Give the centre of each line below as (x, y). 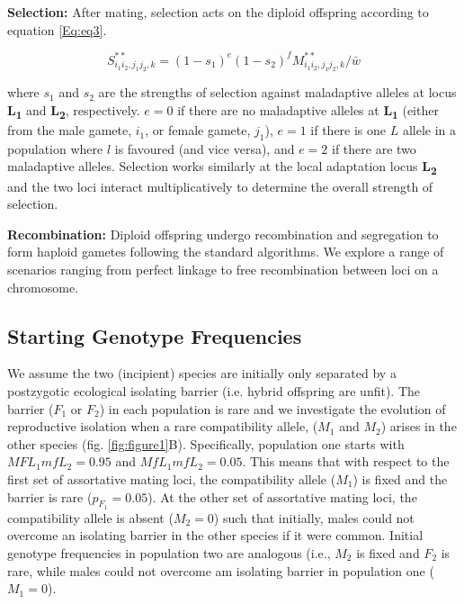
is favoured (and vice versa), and (205, 148)
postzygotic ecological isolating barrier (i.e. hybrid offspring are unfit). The (214, 390)
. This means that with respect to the (346, 461)
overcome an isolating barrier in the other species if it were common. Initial (215, 535)
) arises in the (419, 426)
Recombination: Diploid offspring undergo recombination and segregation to (223, 234)
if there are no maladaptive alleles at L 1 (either (308, 111)
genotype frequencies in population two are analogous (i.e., (169, 552)
